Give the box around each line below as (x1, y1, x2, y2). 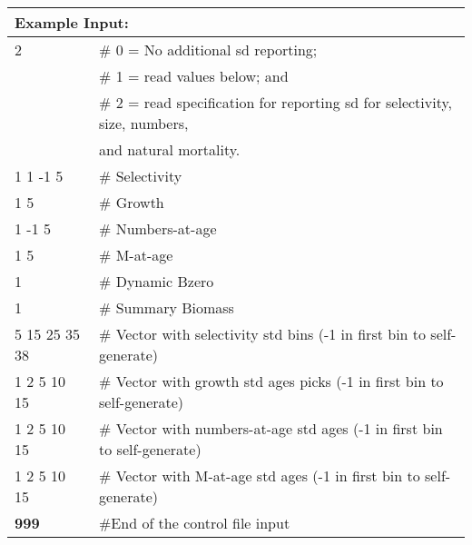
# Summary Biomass (99, 297, 234, 318)
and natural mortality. (99, 139, 241, 160)
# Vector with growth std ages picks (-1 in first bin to (99, 371, 444, 391)
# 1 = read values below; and (99, 65, 289, 86)
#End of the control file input (99, 512, 290, 533)
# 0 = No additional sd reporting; (99, 39, 318, 60)
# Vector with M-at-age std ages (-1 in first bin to (99, 465, 420, 486)
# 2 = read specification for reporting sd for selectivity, (99, 92, 453, 113)
